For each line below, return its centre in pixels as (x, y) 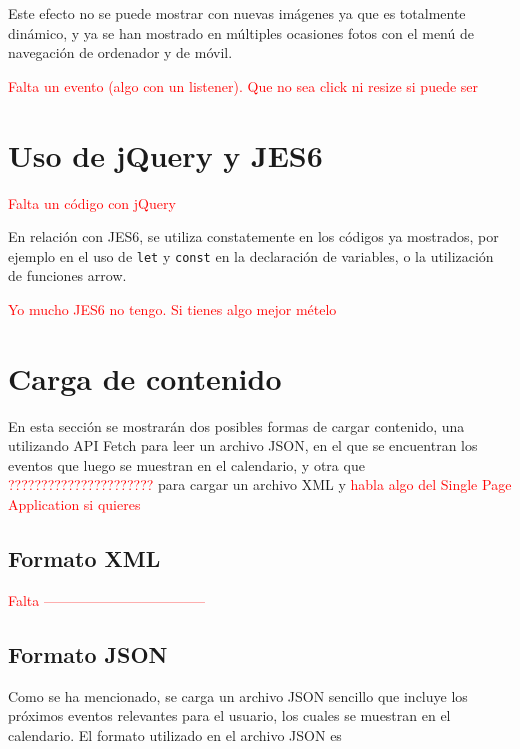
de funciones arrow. (67, 275)
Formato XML (84, 558)
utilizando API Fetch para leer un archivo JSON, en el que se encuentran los (243, 445)
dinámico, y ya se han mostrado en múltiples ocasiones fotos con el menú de (241, 32)
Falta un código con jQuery (92, 202)
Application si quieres (74, 504)
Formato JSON (88, 653)
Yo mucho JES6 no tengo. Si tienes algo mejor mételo (172, 308)
